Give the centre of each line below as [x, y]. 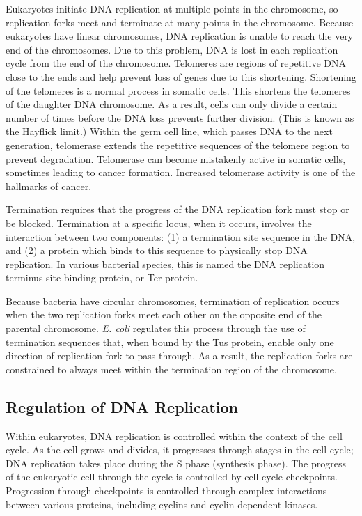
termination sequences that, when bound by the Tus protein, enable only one [170, 342]
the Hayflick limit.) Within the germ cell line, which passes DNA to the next [169, 131]
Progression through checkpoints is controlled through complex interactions [166, 491]
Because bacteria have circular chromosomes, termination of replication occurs [173, 300]
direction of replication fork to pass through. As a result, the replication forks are [179, 355]
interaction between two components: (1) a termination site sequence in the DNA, [181, 236]
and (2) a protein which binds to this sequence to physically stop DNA [157, 250]
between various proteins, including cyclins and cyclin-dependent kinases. [162, 504]
